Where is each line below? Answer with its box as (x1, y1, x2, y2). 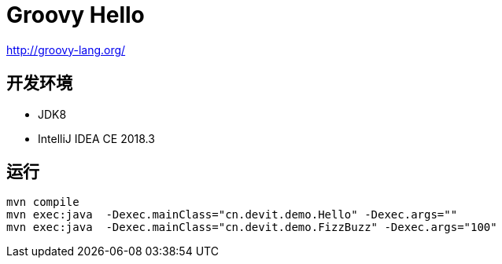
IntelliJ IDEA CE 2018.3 (38, 131, 155, 145)
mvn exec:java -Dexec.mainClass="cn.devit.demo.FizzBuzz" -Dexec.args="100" (6, 221, 497, 234)
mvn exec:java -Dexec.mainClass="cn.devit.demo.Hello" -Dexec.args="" (6, 208, 458, 222)
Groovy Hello (6, 2, 145, 28)
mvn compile (6, 196, 79, 209)
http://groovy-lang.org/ (6, 42, 126, 57)
